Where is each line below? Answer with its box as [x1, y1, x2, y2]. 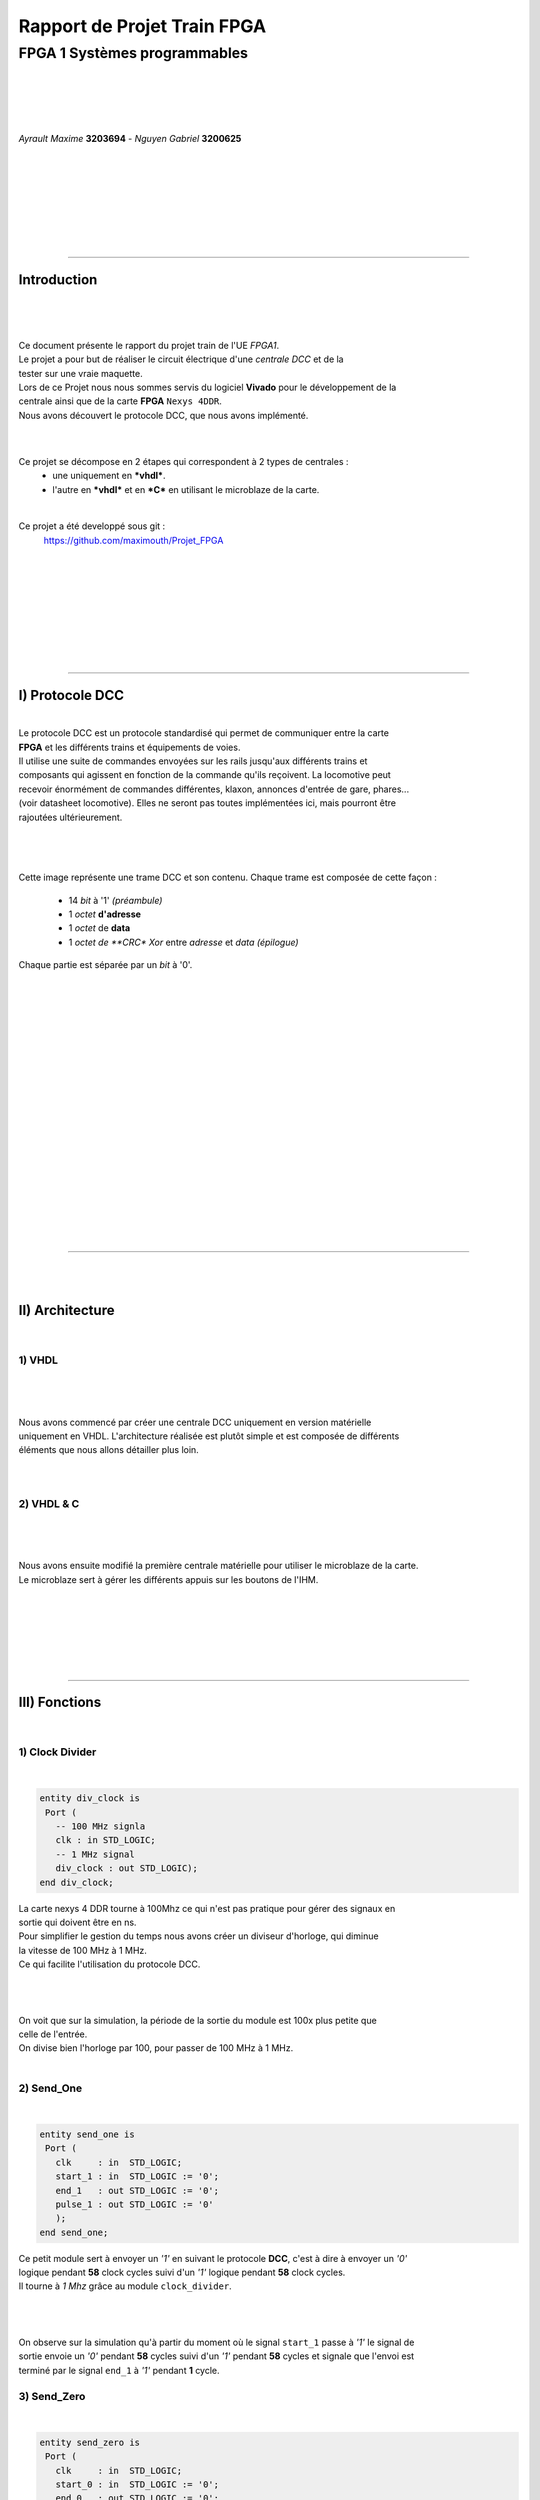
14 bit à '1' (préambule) [68, 894, 163, 906]
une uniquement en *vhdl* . [52, 470, 166, 482]
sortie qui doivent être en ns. [18, 1916, 137, 1928]
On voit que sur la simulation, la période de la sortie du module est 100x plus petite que [18, 2014, 377, 2026]
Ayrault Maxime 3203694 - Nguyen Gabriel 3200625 [18, 132, 242, 144]
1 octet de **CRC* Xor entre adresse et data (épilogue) [68, 936, 299, 948]
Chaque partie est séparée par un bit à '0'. [18, 959, 193, 971]
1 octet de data [68, 922, 131, 934]
